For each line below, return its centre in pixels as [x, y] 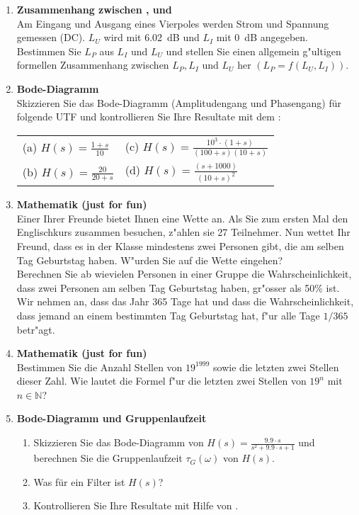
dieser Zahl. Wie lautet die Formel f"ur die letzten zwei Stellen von [161, 381]
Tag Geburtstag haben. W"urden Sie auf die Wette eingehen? [150, 260]
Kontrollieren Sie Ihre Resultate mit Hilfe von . [136, 505]
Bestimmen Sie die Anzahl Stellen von [99, 367]
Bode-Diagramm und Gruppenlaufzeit [112, 418]
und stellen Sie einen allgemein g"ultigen [253, 51]
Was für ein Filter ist [79, 481]
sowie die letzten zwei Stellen [276, 367]
